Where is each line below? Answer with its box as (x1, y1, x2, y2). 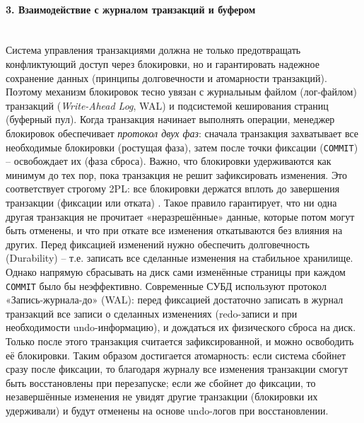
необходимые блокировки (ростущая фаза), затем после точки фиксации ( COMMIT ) (6, 139, 358, 154)
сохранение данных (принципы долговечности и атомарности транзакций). (6, 70, 327, 85)
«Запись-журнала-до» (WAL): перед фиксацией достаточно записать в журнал (6, 292, 344, 307)
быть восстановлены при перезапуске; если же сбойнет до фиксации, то (6, 375, 316, 390)
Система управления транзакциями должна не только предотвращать (6, 42, 301, 57)
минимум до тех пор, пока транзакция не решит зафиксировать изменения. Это (6, 167, 348, 182)
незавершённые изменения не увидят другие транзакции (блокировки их (6, 389, 318, 404)
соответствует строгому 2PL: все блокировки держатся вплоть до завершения (6, 181, 340, 196)
